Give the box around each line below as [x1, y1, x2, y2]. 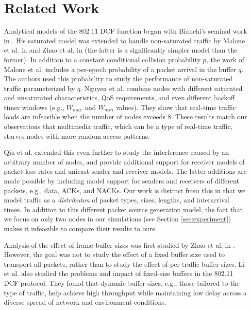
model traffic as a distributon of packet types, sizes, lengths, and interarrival [4, 195, 230, 205]
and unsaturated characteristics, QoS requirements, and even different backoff [4, 92, 235, 103]
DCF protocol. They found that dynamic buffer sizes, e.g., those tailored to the [4, 277, 240, 288]
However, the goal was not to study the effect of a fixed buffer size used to [4, 249, 225, 259]
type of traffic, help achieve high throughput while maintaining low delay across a [4, 287, 247, 297]
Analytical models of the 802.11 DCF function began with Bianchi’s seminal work [4, 26, 247, 36]
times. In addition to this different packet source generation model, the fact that [4, 204, 243, 214]
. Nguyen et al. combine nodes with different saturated [80, 83, 243, 93]
